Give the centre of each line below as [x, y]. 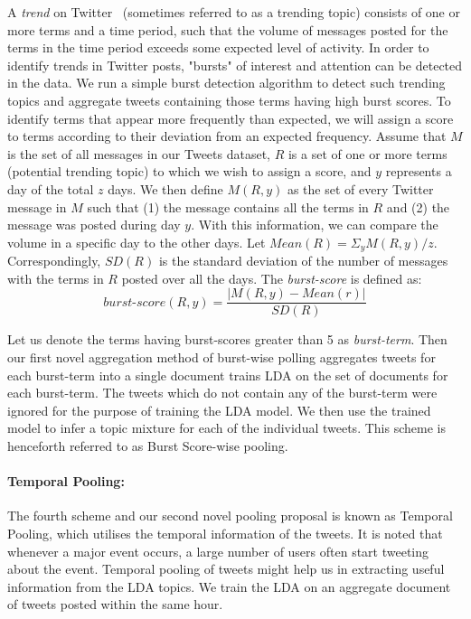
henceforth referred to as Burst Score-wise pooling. [148, 445]
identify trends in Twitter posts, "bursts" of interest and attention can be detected [235, 65]
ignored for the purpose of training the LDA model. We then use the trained [219, 410]
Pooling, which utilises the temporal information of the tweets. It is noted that [225, 533]
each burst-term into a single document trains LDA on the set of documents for [228, 375]
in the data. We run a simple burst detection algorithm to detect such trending [226, 83]
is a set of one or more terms [367, 153]
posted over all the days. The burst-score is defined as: [272, 278]
